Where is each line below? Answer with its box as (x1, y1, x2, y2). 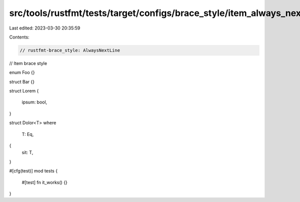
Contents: (9, 34, 29, 40)
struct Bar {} (9, 78, 35, 84)
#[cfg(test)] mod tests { (9, 168, 57, 174)
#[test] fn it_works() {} (21, 179, 67, 185)
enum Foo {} (9, 69, 35, 75)
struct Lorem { (9, 88, 39, 94)
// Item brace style (9, 60, 47, 66)
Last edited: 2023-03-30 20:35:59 (9, 25, 80, 31)
